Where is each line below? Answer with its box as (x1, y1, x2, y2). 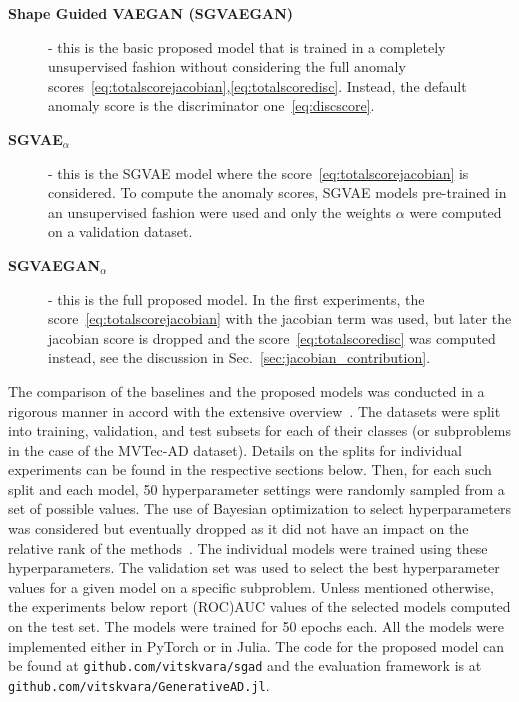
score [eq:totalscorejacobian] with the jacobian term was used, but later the (48, 308, 512, 329)
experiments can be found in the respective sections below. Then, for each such (8, 459, 492, 480)
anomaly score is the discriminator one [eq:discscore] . (48, 95, 375, 116)
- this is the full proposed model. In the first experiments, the (48, 288, 425, 309)
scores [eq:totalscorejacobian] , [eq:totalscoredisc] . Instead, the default (48, 75, 467, 96)
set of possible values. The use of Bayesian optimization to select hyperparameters (8, 498, 511, 519)
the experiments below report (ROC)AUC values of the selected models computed (8, 596, 511, 617)
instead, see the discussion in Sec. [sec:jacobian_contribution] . (48, 347, 431, 368)
